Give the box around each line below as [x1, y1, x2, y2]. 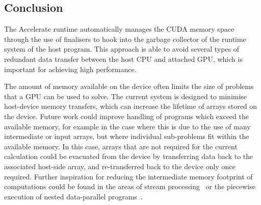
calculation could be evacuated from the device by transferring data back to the [4, 151, 253, 162]
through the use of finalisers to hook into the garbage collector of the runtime [4, 33, 246, 44]
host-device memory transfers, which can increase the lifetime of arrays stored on [4, 101, 257, 111]
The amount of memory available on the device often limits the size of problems [4, 81, 254, 92]
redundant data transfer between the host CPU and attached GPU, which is [4, 53, 243, 64]
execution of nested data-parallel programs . [4, 191, 143, 201]
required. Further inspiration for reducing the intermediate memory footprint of [4, 171, 253, 181]
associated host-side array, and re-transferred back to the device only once [4, 161, 236, 171]
